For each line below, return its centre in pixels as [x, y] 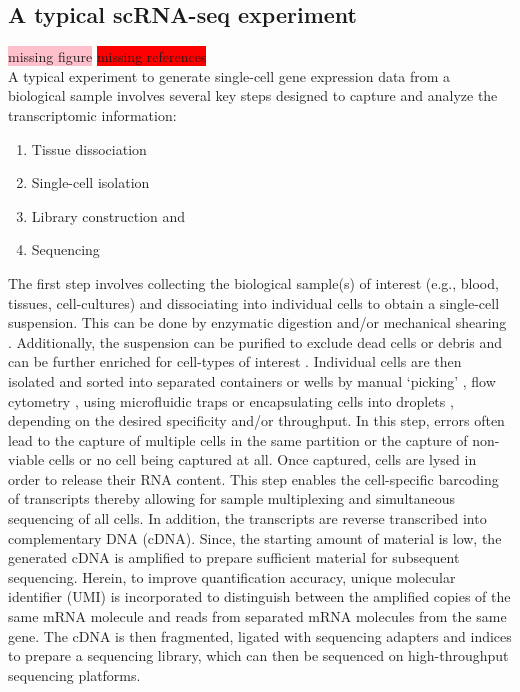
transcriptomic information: [92, 114]
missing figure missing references [107, 56]
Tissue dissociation [89, 148]
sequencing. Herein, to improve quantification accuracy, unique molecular [232, 576]
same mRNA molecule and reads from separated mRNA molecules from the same [257, 616]
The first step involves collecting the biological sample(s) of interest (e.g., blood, [253, 282]
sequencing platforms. [74, 674]
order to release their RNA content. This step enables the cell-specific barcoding [253, 478]
